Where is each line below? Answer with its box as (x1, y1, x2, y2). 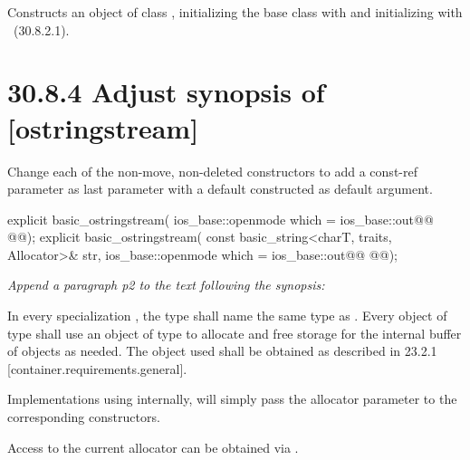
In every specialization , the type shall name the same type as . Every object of (7, 306, 447, 325)
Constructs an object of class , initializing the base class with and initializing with (7, 3, 463, 21)
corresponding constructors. (7, 407, 160, 426)
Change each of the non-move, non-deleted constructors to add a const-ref (7, 161, 417, 180)
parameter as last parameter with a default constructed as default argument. (7, 179, 433, 198)
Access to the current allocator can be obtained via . (7, 437, 299, 456)
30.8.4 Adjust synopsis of (7, 73, 325, 110)
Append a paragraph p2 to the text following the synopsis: (7, 275, 325, 294)
